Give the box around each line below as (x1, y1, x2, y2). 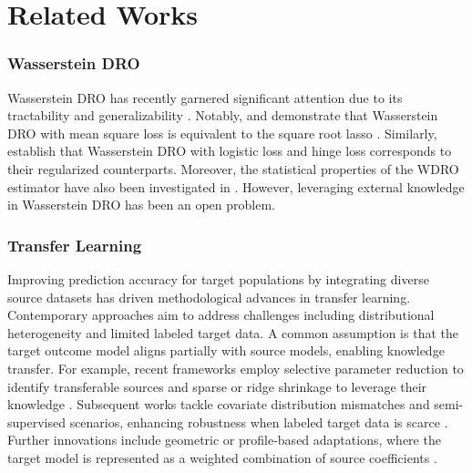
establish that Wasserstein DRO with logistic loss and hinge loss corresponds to (7, 141, 452, 160)
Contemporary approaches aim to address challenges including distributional (7, 305, 435, 324)
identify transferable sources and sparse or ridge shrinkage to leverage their (7, 376, 427, 396)
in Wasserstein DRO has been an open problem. (7, 195, 275, 214)
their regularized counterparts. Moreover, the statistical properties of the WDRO (7, 159, 459, 178)
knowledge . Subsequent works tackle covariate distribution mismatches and (7, 395, 430, 414)
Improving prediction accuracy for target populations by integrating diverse (7, 269, 429, 288)
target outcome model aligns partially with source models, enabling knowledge (7, 341, 445, 360)
